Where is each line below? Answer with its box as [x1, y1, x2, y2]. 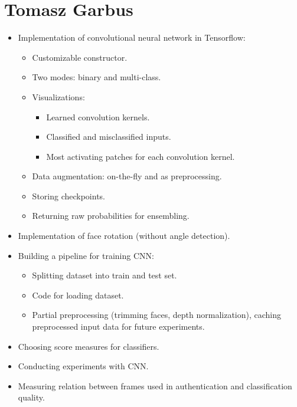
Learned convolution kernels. [46, 110, 150, 123]
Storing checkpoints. [32, 189, 106, 202]
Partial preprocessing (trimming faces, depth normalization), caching [32, 308, 282, 321]
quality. [18, 391, 45, 403]
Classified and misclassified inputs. [46, 130, 171, 143]
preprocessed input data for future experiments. [32, 320, 205, 333]
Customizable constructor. [32, 51, 128, 63]
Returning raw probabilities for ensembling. [32, 209, 190, 222]
